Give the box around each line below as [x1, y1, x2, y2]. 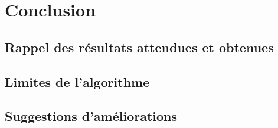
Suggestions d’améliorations [5, 107, 178, 125]
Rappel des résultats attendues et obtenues [5, 38, 274, 56]
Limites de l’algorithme [5, 72, 150, 90]
